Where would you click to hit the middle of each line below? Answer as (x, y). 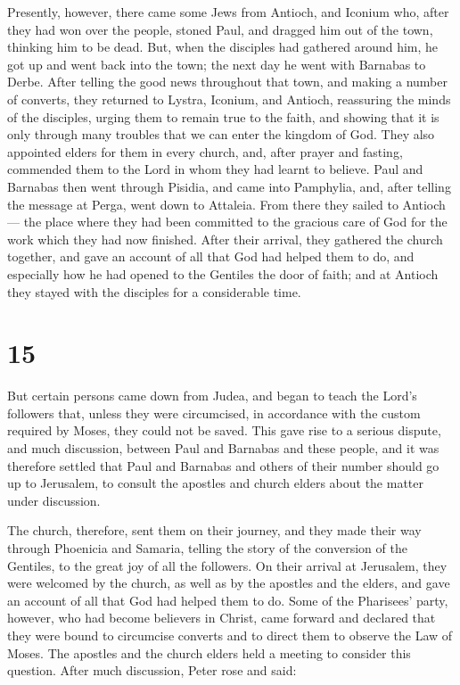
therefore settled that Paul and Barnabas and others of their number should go (223, 465)
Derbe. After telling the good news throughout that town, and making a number (227, 82)
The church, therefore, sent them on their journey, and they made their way (214, 530)
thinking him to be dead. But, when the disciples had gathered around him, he (223, 47)
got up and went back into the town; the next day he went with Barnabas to (217, 64)
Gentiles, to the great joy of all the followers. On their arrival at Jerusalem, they (227, 565)
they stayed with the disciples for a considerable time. (154, 291)
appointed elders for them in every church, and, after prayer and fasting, (205, 151)
